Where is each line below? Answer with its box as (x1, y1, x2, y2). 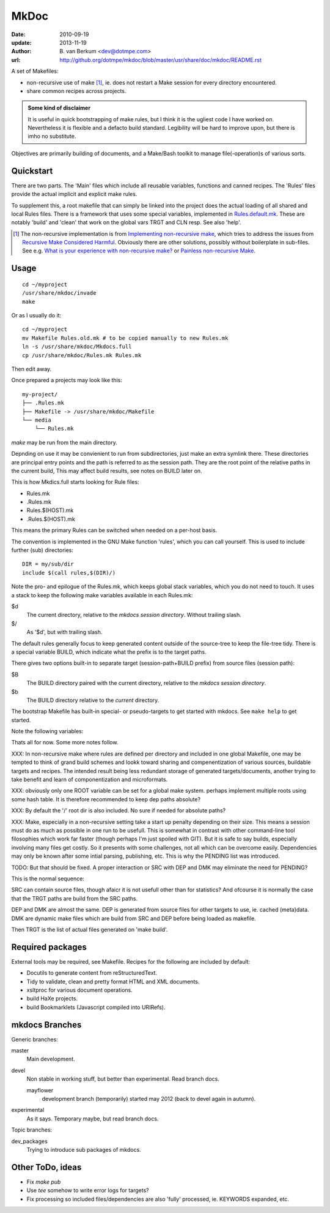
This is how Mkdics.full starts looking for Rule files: (11, 478, 140, 486)
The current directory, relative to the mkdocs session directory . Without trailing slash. (26, 611, 241, 619)
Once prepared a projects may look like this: (11, 377, 122, 384)
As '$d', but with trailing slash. (26, 629, 103, 636)
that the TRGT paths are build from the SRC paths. (11, 894, 137, 902)
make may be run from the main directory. (11, 439, 117, 446)
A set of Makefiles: (11, 67, 59, 75)
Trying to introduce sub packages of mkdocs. (26, 1146, 142, 1153)
